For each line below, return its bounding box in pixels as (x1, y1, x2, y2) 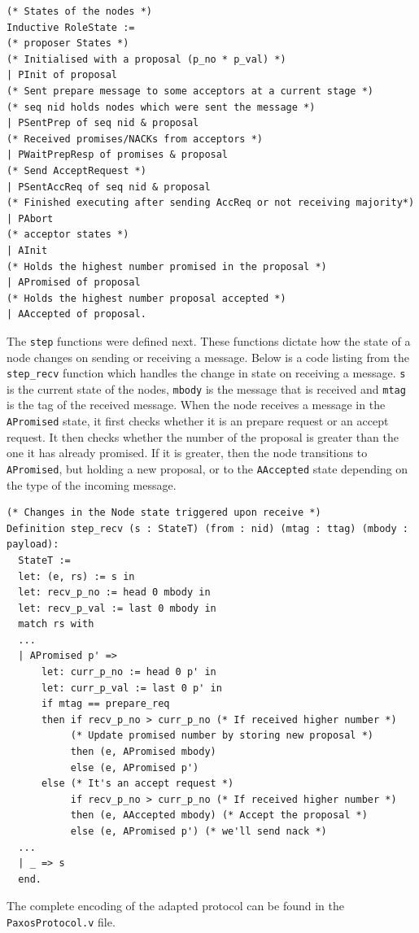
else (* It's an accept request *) (41, 778, 234, 790)
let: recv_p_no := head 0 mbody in (18, 586, 211, 599)
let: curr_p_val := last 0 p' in (41, 682, 222, 694)
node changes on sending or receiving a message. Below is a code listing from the (7, 348, 409, 365)
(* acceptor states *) (7, 229, 129, 241)
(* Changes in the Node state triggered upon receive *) (7, 507, 321, 519)
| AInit (7, 244, 48, 256)
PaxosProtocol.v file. (7, 913, 116, 930)
